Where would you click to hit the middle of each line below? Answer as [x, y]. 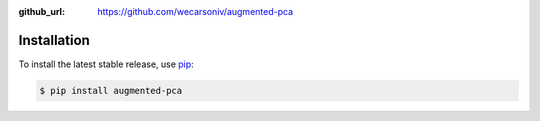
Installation [54, 40]
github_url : [41, 11]
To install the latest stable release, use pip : [106, 64]
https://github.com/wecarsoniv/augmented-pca [195, 11]
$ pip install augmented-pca [111, 90]
